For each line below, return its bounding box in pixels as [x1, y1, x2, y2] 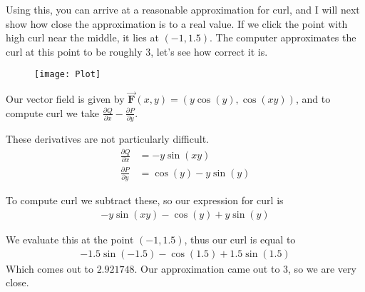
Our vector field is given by [6, 91, 125, 106]
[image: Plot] [34, 69, 101, 80]
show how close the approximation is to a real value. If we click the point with [6, 16, 348, 31]
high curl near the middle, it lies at [6, 30, 159, 45]
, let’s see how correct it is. [150, 44, 268, 59]
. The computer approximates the [210, 30, 356, 45]
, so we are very [288, 261, 356, 276]
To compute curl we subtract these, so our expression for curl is [6, 193, 284, 208]
